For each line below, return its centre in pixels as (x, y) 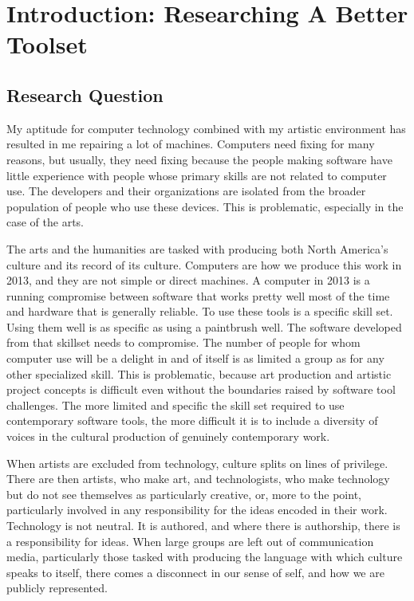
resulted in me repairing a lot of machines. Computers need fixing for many (191, 144)
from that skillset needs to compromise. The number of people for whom (183, 342)
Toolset (47, 44)
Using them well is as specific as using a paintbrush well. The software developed (204, 326)
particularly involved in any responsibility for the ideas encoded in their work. (197, 510)
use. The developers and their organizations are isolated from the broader (186, 191)
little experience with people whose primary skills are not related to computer (197, 175)
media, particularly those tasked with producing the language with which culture (205, 557)
